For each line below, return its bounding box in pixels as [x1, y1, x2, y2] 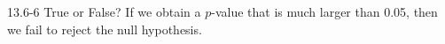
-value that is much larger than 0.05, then [211, 3, 438, 20]
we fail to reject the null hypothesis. [7, 19, 202, 38]
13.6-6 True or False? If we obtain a [7, 3, 201, 20]
